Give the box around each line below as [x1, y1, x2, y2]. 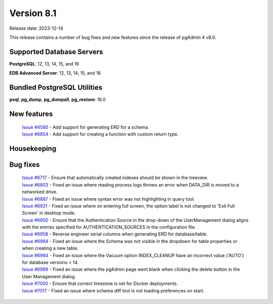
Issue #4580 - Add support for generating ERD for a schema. [22, 124, 149, 130]
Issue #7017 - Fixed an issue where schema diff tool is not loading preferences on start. [22, 287, 205, 293]
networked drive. [22, 189, 58, 195]
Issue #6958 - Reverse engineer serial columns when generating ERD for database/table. [22, 231, 208, 237]
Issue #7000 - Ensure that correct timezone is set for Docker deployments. [22, 280, 178, 287]
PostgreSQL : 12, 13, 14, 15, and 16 [9, 60, 79, 67]
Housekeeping [9, 144, 57, 153]
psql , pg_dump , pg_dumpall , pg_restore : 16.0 [9, 96, 106, 103]
